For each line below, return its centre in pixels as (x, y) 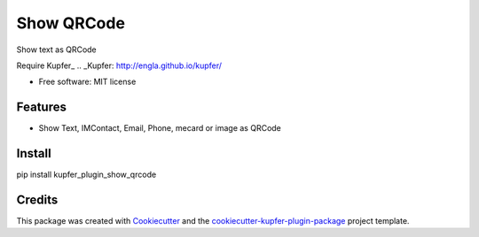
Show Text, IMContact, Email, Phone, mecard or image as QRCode (160, 128)
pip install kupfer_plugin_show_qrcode (86, 175)
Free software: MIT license (87, 82)
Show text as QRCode (56, 50)
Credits (37, 199)
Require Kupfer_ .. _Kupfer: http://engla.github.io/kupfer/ (119, 65)
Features (41, 107)
